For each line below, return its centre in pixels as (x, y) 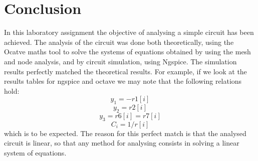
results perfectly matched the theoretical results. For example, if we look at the (125, 71)
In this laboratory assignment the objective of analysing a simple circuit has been (129, 32)
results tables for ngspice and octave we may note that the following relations (123, 81)
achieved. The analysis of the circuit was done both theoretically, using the (119, 42)
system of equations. (35, 152)
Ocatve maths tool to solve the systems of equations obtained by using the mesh (127, 52)
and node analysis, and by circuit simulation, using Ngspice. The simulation (120, 61)
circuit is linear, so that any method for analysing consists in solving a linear (122, 143)
